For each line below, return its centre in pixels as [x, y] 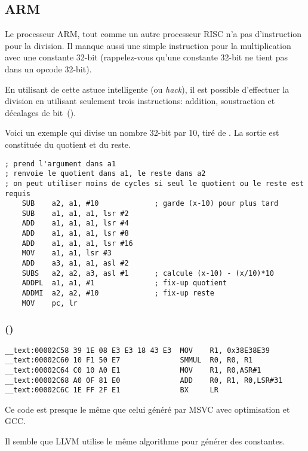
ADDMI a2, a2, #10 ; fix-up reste [118, 293]
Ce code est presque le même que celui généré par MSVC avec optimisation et [147, 409]
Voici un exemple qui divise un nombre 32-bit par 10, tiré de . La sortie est [142, 132]
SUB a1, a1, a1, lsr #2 [75, 213]
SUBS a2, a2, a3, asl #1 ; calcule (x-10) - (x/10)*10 [148, 273]
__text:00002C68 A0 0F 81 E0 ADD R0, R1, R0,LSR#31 [144, 380]
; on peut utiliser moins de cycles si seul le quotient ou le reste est [155, 183]
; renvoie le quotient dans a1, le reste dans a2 [105, 174]
